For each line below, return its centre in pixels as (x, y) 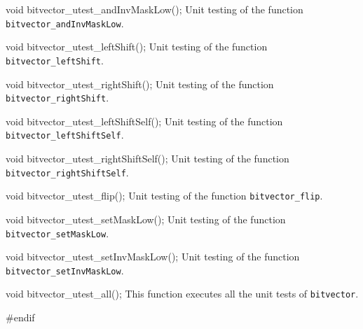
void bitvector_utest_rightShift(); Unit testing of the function (140, 84)
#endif (20, 317)
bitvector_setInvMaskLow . (65, 270)
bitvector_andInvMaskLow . (65, 23)
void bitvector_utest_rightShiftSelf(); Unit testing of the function (148, 158)
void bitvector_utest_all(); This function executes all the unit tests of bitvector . (182, 294)
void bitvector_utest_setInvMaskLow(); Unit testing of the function (153, 257)
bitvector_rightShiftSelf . (67, 172)
